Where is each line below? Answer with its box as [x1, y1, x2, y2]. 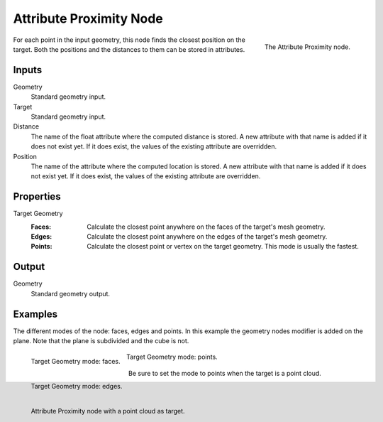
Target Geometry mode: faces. [30, 357, 121, 366]
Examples [13, 308, 58, 320]
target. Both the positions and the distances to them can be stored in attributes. [13, 45, 245, 53]
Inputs [13, 64, 43, 76]
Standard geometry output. [30, 289, 110, 298]
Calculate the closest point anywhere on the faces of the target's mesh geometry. [87, 222, 326, 231]
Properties [13, 190, 61, 202]
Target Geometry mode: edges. [30, 382, 123, 391]
